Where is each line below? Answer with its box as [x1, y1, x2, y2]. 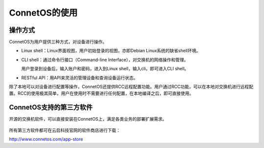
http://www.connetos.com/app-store [9, 136, 83, 142]
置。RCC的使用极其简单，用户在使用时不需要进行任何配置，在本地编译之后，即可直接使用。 [9, 90, 194, 96]
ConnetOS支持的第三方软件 [9, 103, 93, 112]
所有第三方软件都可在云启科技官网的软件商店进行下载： [9, 127, 121, 133]
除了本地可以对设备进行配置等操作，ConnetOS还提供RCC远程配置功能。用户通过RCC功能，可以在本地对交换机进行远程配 [9, 84, 254, 90]
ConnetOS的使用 [9, 7, 78, 18]
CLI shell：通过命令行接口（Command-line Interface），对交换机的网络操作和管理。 [21, 57, 189, 63]
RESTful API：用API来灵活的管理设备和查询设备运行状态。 [21, 75, 138, 81]
